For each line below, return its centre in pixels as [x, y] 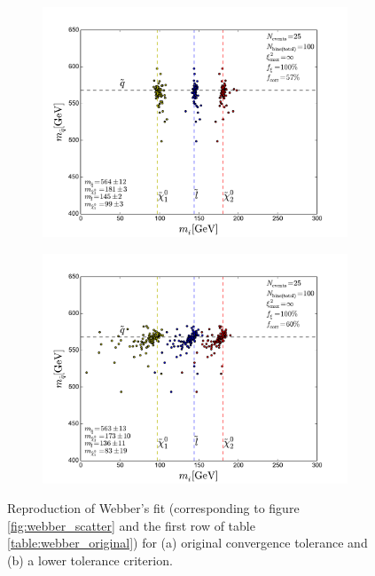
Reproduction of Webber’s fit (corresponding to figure [153, 508]
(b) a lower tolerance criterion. [90, 560]
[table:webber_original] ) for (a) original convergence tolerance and [187, 543]
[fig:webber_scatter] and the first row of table [131, 525]
